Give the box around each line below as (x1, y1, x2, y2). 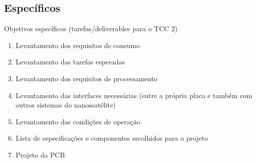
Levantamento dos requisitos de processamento (15, 73, 157, 83)
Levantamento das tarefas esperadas (15, 56, 125, 67)
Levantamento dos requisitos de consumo (15, 40, 140, 50)
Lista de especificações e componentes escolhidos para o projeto (15, 133, 208, 143)
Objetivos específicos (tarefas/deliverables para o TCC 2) (4, 23, 178, 34)
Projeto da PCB (15, 149, 65, 160)
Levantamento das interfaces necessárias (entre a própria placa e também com (15, 90, 253, 100)
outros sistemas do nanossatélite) (15, 100, 116, 110)
